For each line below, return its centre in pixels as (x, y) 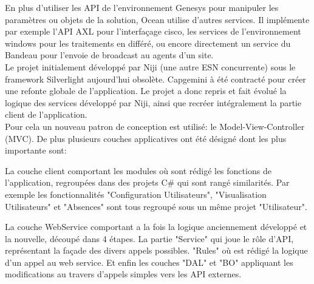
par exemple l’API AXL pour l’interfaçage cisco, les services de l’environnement (153, 31)
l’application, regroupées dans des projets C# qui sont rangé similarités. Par (147, 182)
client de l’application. (46, 114)
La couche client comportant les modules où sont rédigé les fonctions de (138, 170)
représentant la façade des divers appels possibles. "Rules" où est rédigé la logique (156, 250)
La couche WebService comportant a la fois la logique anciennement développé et (156, 227)
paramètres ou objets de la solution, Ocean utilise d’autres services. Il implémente (157, 19)
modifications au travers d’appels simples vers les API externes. (123, 274)
